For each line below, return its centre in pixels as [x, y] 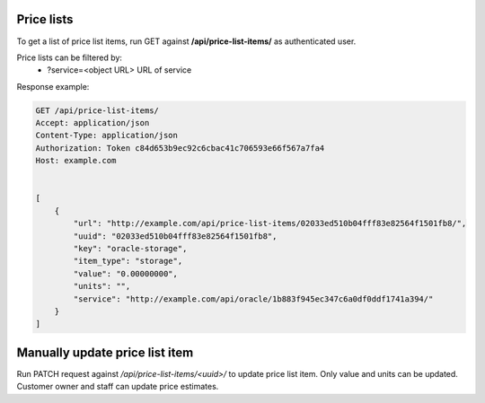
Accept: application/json [93, 123]
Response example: [53, 86]
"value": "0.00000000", [126, 273]
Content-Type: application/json [107, 136]
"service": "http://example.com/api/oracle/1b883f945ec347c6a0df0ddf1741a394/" [253, 299]
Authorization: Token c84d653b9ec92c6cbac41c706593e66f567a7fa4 [180, 148]
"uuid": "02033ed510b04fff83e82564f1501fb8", [175, 236]
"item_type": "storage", [128, 261]
